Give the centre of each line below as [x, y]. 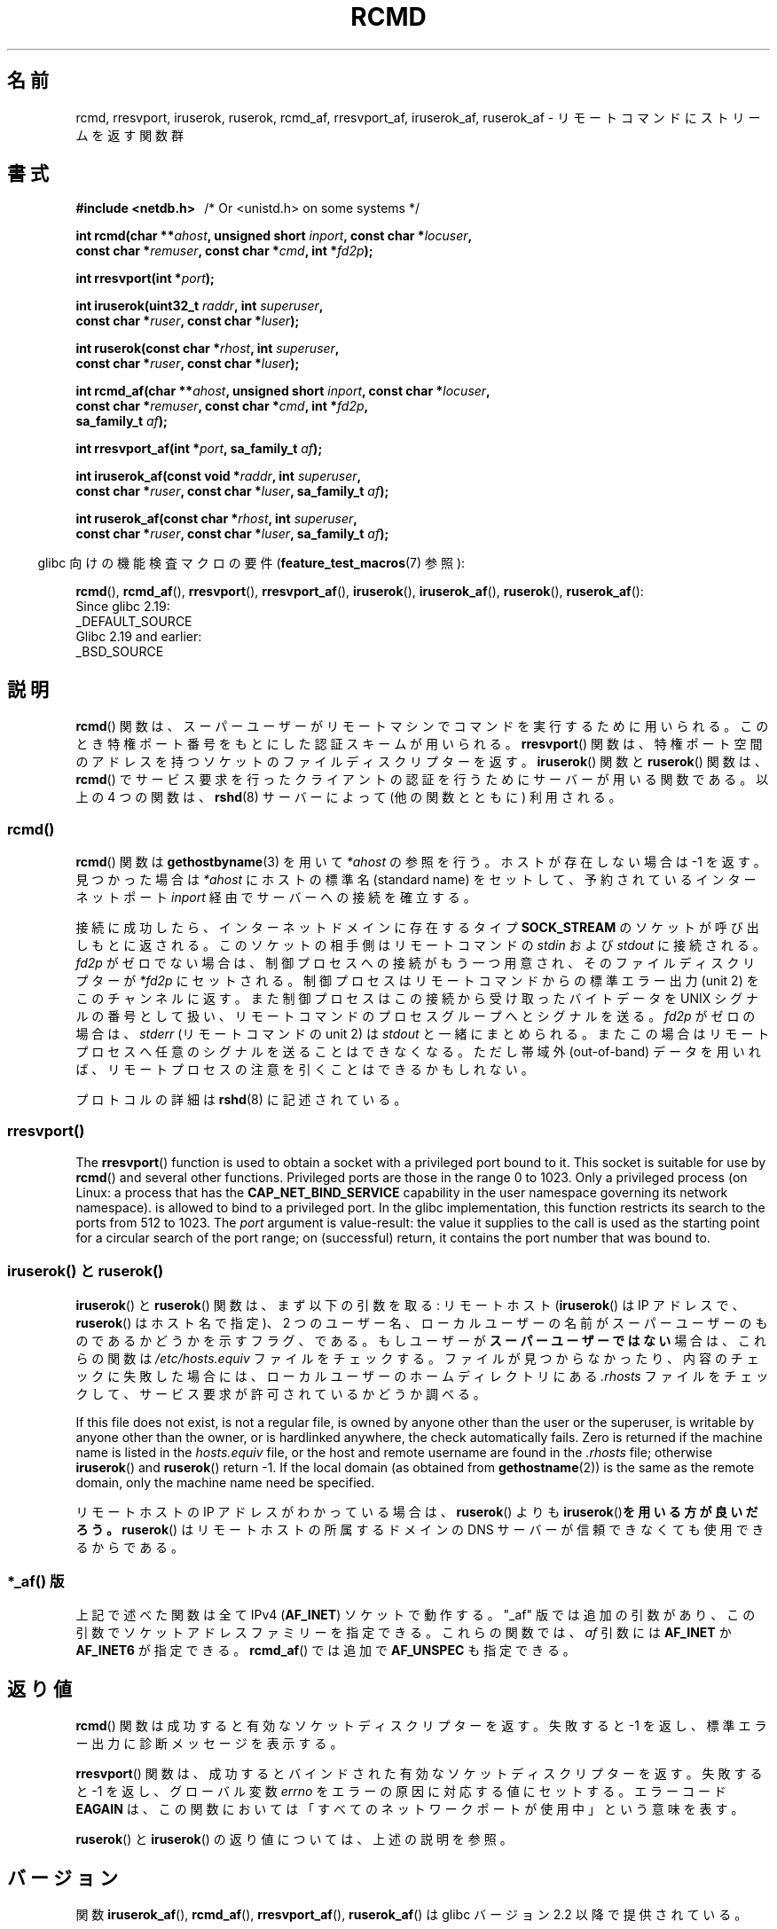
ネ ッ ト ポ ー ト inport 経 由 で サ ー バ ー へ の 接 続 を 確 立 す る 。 [276, 898]
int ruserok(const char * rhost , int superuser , [208, 349]
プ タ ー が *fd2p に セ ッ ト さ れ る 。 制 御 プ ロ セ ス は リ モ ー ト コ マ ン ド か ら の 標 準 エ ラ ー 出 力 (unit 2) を [417, 981]
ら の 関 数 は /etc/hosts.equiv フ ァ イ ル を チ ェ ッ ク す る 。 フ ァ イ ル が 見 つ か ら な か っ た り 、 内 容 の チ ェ [417, 1358]
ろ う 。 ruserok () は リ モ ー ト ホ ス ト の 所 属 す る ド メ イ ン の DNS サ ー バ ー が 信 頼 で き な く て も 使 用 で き [420, 1529]
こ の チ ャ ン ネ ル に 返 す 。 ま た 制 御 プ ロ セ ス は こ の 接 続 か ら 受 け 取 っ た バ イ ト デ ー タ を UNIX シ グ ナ [417, 999]
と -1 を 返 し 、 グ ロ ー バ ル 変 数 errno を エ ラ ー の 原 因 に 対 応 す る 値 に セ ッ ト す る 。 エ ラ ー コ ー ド [401, 1792]
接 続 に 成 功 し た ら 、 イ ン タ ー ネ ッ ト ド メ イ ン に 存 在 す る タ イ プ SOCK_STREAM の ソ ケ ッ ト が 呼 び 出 [417, 928]
